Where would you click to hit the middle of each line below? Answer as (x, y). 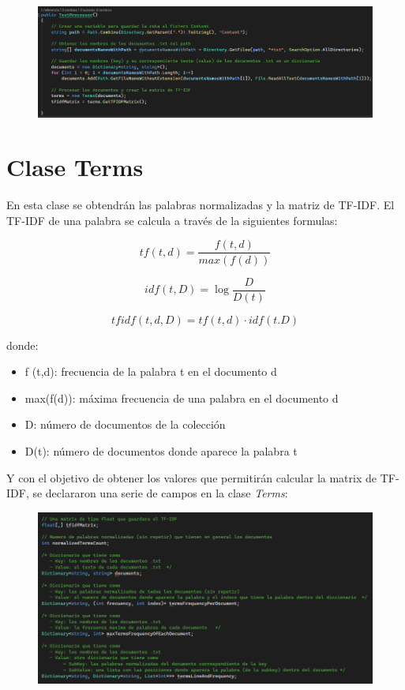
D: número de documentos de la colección (125, 424)
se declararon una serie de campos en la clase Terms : (160, 493)
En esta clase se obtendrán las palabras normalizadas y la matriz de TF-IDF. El (201, 205)
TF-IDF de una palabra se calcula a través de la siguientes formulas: (172, 220)
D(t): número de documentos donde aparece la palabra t (161, 450)
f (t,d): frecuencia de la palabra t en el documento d (151, 371)
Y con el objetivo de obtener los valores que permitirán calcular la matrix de (191, 477)
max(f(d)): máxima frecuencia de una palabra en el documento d (182, 397)
